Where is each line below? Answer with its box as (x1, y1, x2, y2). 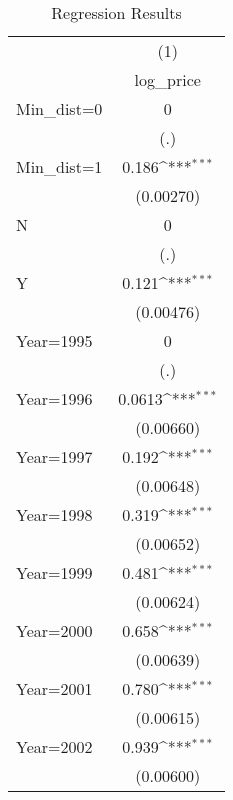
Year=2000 (16, 619, 93, 642)
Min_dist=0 (16, 97, 103, 120)
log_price (134, 68, 201, 91)
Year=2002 (16, 735, 93, 758)
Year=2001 (16, 677, 93, 700)
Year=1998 (16, 503, 93, 526)
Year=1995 (16, 329, 93, 352)
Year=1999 (16, 561, 93, 584)
